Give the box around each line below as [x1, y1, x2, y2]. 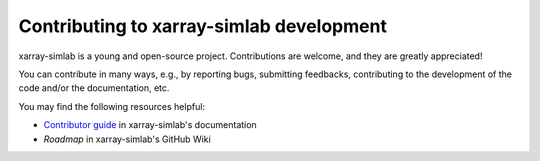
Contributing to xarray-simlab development [18, 15, 387, 37]
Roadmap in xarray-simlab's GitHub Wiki [43, 133, 212, 145]
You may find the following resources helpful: [18, 100, 205, 112]
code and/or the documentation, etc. [18, 82, 170, 94]
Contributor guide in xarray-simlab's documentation [43, 119, 257, 131]
